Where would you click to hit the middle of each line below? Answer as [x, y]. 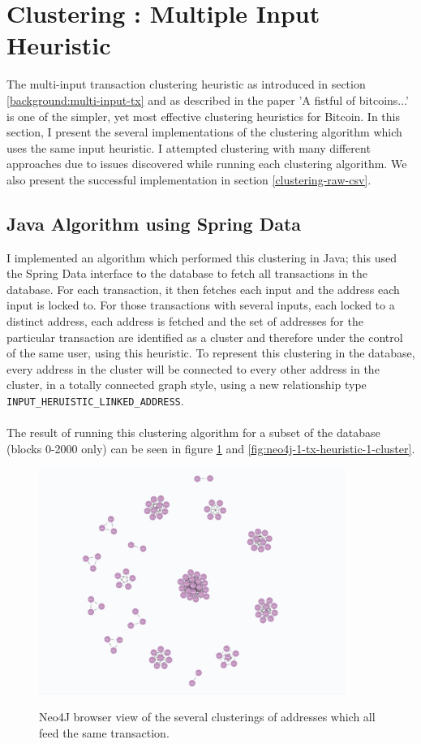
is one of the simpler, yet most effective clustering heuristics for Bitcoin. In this [204, 116]
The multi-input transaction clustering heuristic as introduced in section [186, 84]
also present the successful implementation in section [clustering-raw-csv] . [189, 179]
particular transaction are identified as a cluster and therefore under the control [205, 337]
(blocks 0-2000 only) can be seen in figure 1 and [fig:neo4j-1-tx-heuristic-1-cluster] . [211, 448]
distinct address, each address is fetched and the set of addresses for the [185, 321]
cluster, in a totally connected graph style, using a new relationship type [187, 385]
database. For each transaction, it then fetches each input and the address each [203, 289]
